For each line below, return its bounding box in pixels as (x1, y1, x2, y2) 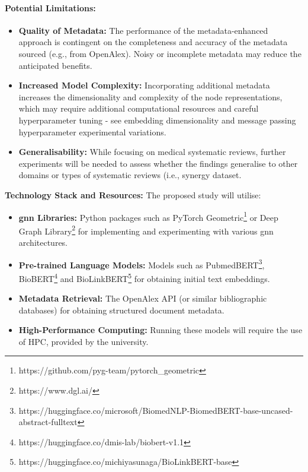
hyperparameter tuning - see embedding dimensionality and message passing (18, 113, 296, 126)
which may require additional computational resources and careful (18, 102, 259, 115)
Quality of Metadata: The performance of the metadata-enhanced (18, 24, 268, 36)
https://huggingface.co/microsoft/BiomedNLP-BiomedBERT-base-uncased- (18, 404, 293, 416)
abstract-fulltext (18, 416, 78, 428)
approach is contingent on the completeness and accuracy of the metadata (18, 36, 288, 48)
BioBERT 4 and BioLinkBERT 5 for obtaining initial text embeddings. (18, 270, 270, 284)
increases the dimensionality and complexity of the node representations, (18, 90, 283, 103)
